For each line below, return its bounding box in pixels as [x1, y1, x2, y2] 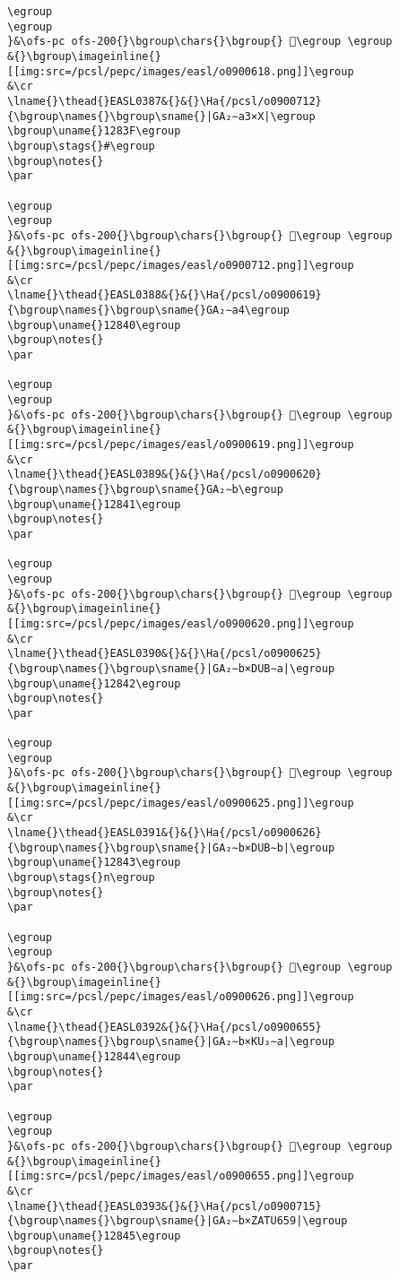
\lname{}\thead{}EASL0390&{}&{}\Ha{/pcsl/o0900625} [7, 647, 322, 661]
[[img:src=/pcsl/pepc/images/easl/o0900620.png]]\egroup [7, 617, 354, 630]
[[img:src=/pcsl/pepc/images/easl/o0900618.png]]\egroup [7, 65, 354, 78]
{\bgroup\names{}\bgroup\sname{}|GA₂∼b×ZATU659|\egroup [7, 1214, 348, 1228]
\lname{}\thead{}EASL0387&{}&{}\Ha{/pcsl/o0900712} [7, 94, 322, 108]
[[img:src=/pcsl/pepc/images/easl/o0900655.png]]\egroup [7, 1170, 354, 1183]
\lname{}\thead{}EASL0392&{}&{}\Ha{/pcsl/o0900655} [7, 1020, 322, 1033]
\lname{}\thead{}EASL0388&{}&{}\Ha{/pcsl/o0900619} [7, 289, 322, 302]
